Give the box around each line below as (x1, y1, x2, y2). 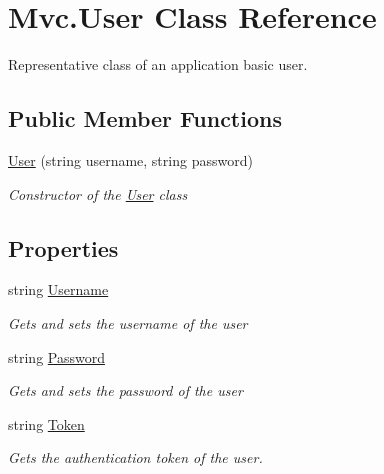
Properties (8, 232, 119, 263)
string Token (8, 413, 85, 434)
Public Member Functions (8, 103, 282, 134)
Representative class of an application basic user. (8, 54, 308, 75)
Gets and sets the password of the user (8, 380, 243, 401)
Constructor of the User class (8, 183, 188, 204)
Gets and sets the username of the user (8, 312, 248, 333)
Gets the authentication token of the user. (8, 447, 263, 468)
